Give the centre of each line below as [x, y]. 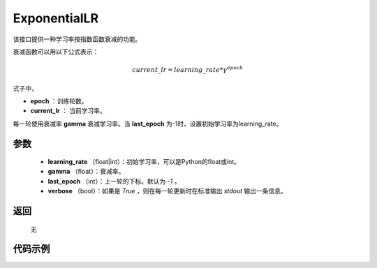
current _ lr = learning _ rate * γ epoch [188, 69]
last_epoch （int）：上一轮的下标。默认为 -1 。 [114, 181]
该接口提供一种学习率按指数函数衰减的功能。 [77, 39]
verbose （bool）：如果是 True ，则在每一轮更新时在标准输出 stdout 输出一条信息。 [168, 191]
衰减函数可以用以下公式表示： [56, 52]
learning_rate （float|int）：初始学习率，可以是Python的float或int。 [144, 162]
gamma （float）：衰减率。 [86, 172]
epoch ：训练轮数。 [59, 100]
